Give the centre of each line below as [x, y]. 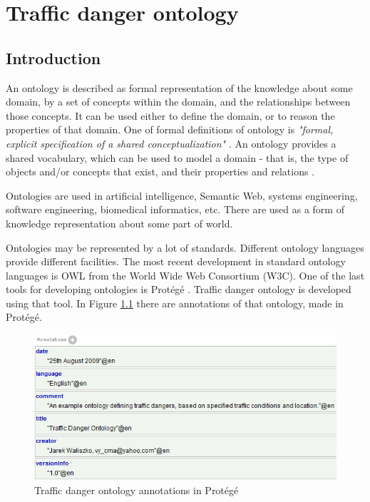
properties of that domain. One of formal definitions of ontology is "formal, [170, 129]
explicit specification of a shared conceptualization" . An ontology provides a [171, 143]
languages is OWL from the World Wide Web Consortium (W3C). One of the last [185, 275]
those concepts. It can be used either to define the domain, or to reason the [170, 115]
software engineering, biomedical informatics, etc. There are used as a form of [175, 209]
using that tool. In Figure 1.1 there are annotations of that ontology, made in [175, 303]
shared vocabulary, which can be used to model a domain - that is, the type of [177, 157]
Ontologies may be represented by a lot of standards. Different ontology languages [185, 247]
